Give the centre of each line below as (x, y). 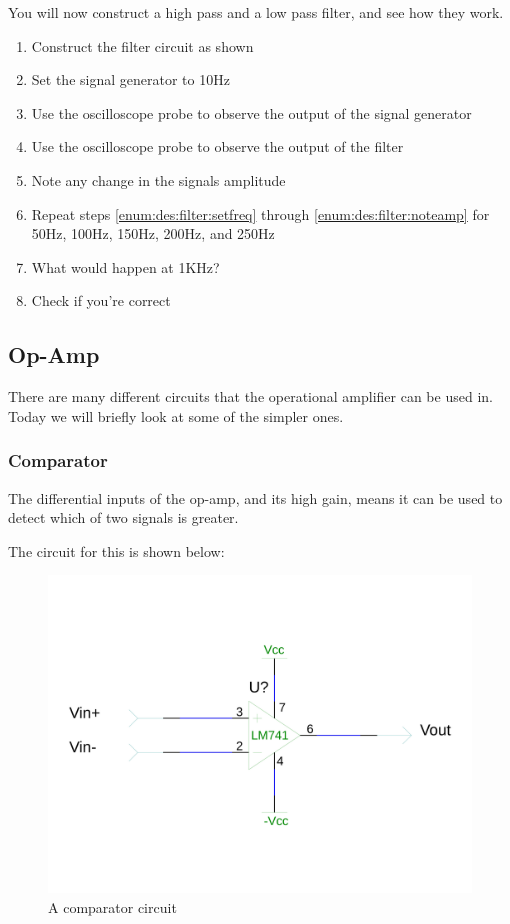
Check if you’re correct (101, 300)
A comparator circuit (112, 906)
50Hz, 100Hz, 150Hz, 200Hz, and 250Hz (153, 233)
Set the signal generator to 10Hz (130, 79)
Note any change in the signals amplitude (158, 179)
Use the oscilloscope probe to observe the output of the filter (217, 146)
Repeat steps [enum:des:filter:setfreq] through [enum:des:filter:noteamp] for (260, 213)
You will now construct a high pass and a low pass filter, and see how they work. (256, 12)
